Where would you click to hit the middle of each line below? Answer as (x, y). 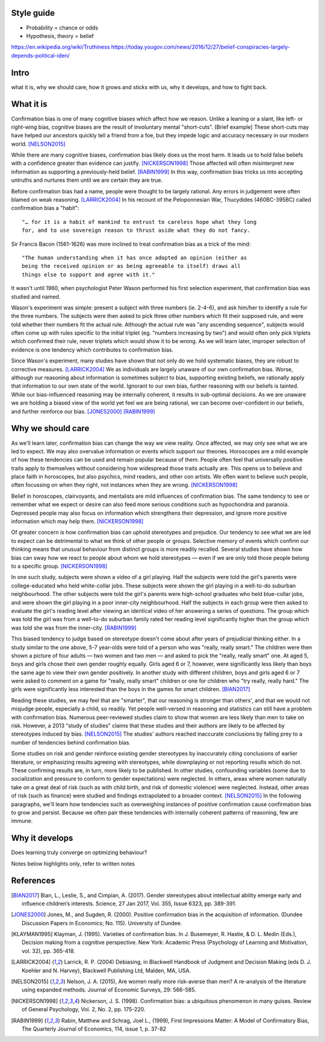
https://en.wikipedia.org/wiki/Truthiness (60, 47)
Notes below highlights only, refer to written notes (73, 863)
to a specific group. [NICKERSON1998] (59, 566)
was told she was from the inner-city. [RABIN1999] (74, 628)
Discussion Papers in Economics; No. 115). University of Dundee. (102, 923)
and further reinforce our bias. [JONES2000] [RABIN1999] (83, 411)
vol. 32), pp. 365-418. (48, 951)
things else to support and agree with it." (89, 274)
